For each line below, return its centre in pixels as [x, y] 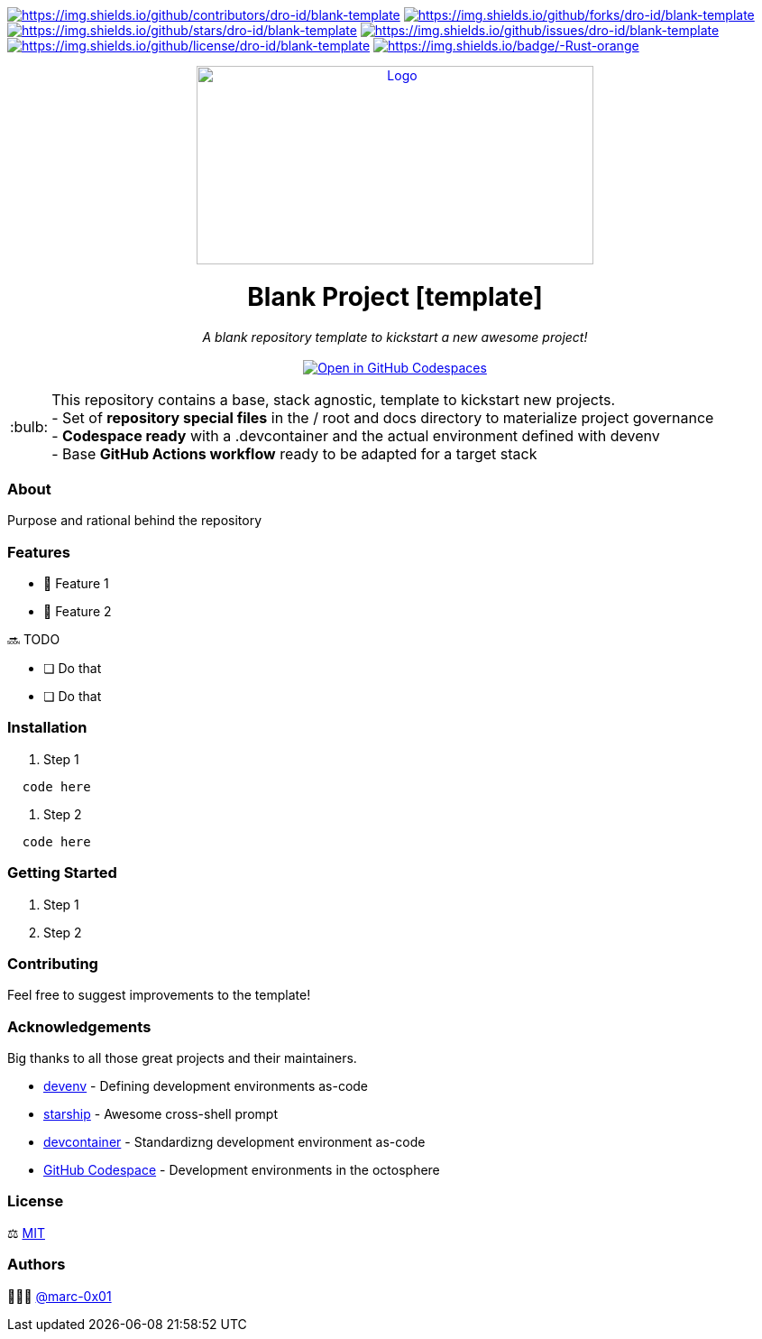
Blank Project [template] [395, 296]
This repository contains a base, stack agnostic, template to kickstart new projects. [334, 399]
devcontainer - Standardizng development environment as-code [234, 1142]
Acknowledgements [79, 1026]
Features [39, 552]
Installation [47, 728]
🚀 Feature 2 [78, 611]
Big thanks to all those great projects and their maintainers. [182, 1058]
